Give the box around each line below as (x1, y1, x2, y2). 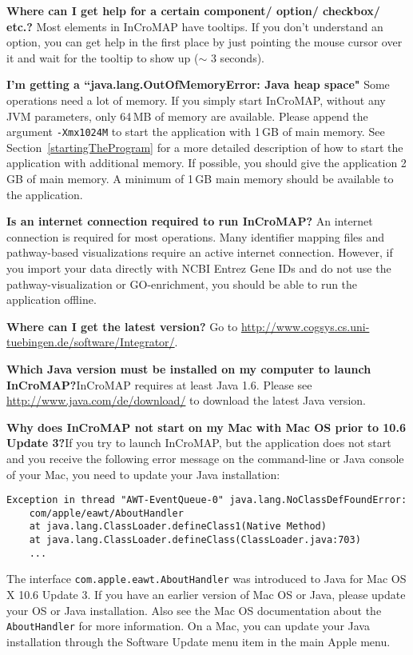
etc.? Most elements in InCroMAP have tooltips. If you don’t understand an (6, 18, 383, 34)
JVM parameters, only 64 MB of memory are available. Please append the (6, 107, 368, 124)
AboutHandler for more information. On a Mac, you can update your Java (6, 617, 370, 634)
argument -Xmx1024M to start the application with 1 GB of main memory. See (6, 123, 385, 140)
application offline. (6, 291, 97, 308)
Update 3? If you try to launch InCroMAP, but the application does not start (6, 434, 391, 451)
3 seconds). (210, 49, 264, 66)
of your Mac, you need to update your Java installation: (6, 465, 280, 482)
